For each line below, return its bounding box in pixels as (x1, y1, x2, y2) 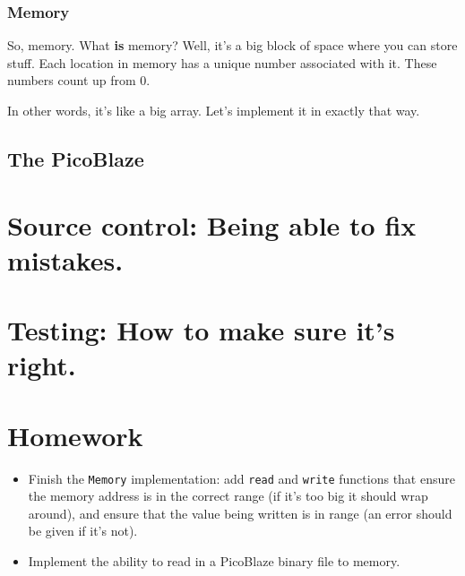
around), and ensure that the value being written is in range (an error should (28, 503, 452, 522)
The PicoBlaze (7, 144, 144, 172)
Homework (7, 417, 143, 453)
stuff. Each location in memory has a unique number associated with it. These (7, 53, 437, 72)
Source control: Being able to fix (7, 206, 417, 243)
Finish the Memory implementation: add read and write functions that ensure (28, 469, 455, 487)
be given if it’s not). (28, 521, 138, 540)
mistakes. (7, 241, 124, 278)
